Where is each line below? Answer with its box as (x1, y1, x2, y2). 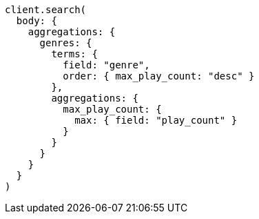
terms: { (51, 48, 98, 59)
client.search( (5, 4, 87, 15)
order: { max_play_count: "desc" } (63, 70, 255, 82)
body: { (16, 15, 57, 26)
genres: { (39, 37, 92, 48)
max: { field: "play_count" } (74, 115, 238, 126)
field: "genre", (63, 59, 150, 70)
